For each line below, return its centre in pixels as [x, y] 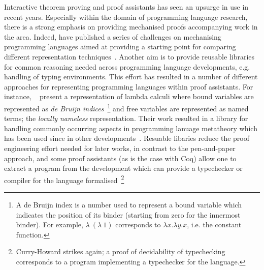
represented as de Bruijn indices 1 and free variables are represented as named [126, 107]
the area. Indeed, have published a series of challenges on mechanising [113, 36]
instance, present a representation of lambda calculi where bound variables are [129, 96]
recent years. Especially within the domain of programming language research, [126, 17]
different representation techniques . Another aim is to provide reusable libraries [129, 56]
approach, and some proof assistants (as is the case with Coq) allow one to [120, 158]
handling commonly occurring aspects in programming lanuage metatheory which [131, 128]
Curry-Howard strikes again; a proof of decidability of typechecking [121, 251]
